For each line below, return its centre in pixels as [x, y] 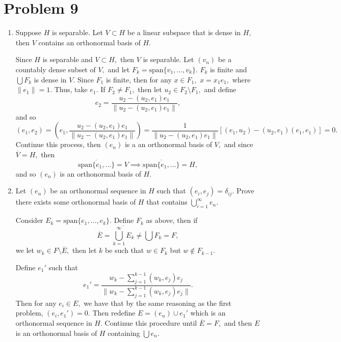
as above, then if [172, 220]
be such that [124, 250]
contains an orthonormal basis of [89, 42]
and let [119, 69]
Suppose [29, 32]
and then [238, 322]
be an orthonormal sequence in [98, 191]
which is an [208, 313]
